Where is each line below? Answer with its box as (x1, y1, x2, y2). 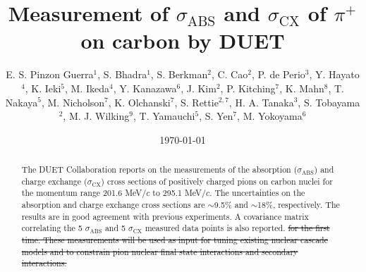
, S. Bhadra (97, 67, 147, 82)
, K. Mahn (279, 80, 324, 95)
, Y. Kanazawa (113, 80, 177, 95)
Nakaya (5, 94, 38, 109)
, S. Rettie (174, 94, 219, 109)
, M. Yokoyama (237, 109, 303, 123)
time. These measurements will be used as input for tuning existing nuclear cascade (21, 234, 328, 246)
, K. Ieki (25, 80, 61, 95)
